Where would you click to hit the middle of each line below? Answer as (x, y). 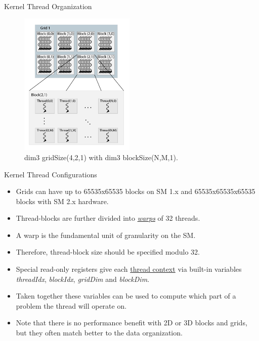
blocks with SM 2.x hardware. (62, 201)
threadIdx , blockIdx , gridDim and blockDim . (83, 279)
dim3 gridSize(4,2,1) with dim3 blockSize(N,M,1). (101, 157)
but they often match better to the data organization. (99, 333)
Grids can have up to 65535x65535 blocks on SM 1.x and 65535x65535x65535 (136, 191)
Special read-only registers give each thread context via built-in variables (129, 269)
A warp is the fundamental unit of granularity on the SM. (106, 235)
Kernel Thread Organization (48, 6)
